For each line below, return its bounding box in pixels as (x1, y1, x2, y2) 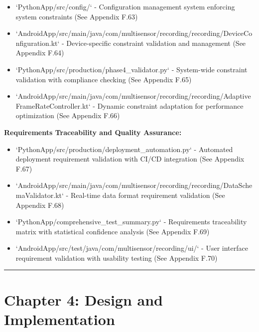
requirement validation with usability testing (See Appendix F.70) (15, 252, 218, 263)
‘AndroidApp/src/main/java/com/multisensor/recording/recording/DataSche (15, 180, 253, 190)
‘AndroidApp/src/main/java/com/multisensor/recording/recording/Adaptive (15, 91, 251, 101)
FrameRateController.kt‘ (15, 100, 91, 111)
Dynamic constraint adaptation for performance (97, 100, 244, 111)
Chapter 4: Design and (4, 289, 163, 310)
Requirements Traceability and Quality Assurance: (4, 127, 182, 137)
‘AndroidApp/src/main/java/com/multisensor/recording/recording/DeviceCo (15, 28, 253, 38)
